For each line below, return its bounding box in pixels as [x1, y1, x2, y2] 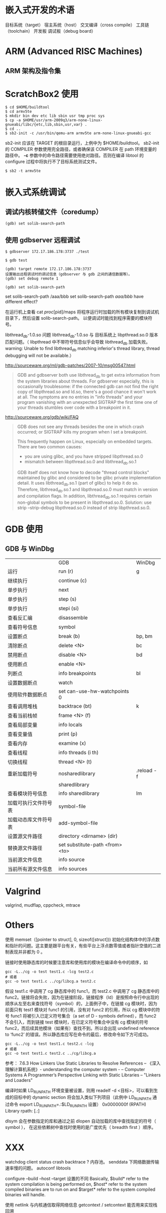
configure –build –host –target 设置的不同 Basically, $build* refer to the [5, 1175, 149, 1181]
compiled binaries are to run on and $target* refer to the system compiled [5, 1186, 156, 1192]
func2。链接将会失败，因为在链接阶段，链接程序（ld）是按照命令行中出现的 [5, 994, 160, 1000]
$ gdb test [5, 258, 28, 263]
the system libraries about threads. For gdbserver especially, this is [17, 378, 154, 384]
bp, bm [136, 632, 153, 639]
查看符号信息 [7, 624, 38, 631]
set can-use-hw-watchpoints [58, 687, 129, 694]
